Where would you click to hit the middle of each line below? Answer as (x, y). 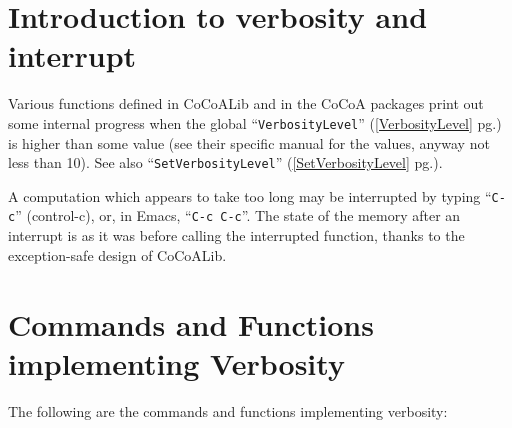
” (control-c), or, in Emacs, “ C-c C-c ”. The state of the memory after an (238, 215)
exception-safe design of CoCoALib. (117, 254)
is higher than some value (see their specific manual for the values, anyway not (249, 142)
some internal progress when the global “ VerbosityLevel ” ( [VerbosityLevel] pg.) (255, 122)
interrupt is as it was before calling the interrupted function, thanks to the (236, 235)
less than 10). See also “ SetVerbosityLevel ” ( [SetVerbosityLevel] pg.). (225, 162)
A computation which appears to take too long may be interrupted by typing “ (250, 195)
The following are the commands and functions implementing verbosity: (228, 410)
